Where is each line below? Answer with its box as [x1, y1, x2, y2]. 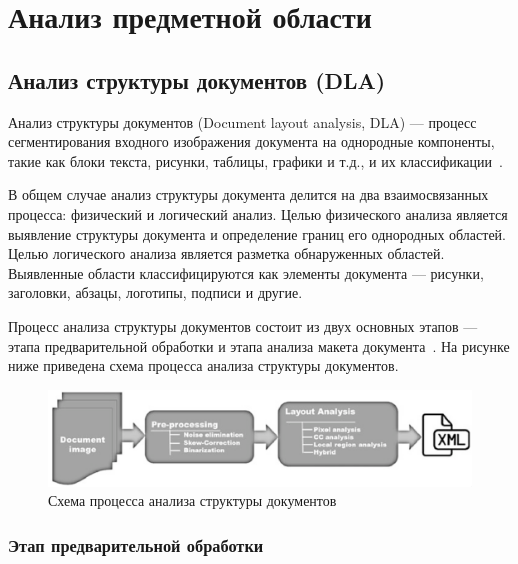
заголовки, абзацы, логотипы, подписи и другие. [8, 282, 303, 303]
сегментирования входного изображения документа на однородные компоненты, [8, 131, 495, 152]
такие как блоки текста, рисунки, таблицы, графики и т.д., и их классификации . [8, 150, 503, 171]
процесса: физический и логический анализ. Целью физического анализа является [8, 203, 508, 224]
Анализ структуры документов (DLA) [8, 64, 386, 95]
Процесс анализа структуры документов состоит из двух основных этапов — [8, 315, 478, 336]
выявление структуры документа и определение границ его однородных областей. [8, 223, 506, 244]
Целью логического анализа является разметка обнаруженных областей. [8, 243, 445, 264]
